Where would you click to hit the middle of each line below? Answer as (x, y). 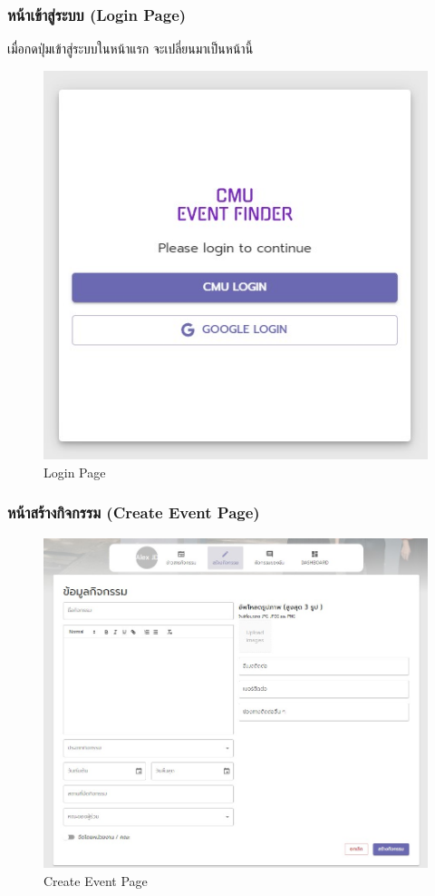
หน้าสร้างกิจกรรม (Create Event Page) (134, 512)
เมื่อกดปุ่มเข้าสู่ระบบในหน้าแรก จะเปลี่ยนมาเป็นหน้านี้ (130, 49)
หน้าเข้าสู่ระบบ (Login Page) (97, 14)
